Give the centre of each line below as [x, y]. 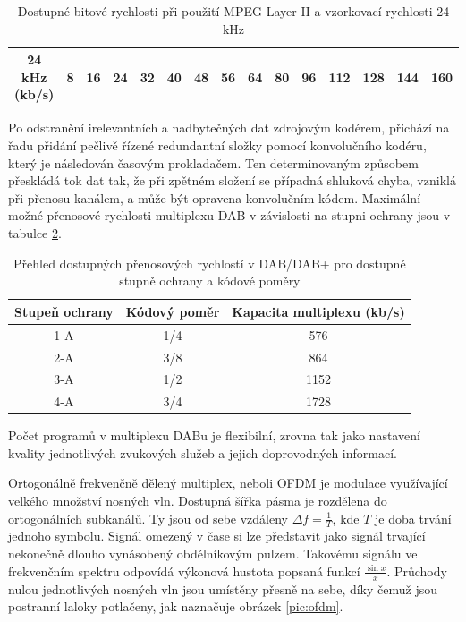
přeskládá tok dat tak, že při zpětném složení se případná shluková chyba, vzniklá [232, 180]
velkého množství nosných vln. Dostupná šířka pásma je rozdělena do [198, 501]
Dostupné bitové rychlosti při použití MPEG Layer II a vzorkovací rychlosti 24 [233, 11]
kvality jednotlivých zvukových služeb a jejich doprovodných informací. [203, 452]
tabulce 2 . [35, 233]
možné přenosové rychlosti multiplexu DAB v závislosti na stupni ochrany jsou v [229, 215]
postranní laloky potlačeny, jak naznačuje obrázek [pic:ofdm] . [176, 606]
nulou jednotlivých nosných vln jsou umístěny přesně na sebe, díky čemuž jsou [223, 588]
